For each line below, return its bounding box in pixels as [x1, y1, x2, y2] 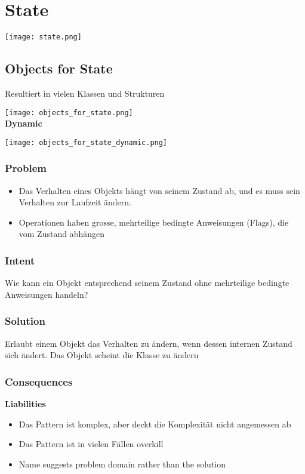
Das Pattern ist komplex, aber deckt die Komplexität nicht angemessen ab [19, 417, 291, 430]
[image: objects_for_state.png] [5, 108, 133, 117]
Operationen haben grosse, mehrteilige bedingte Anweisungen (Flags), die [19, 216, 289, 228]
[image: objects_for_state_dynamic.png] [5, 138, 168, 147]
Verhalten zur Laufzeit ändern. [19, 196, 131, 208]
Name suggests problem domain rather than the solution [19, 457, 226, 470]
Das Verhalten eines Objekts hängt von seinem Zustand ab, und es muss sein [19, 184, 300, 196]
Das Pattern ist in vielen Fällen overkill [19, 438, 164, 450]
